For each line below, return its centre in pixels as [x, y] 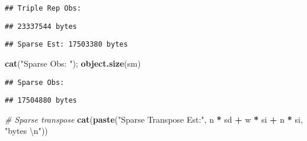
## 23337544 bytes [41, 26]
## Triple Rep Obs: [43, 8]
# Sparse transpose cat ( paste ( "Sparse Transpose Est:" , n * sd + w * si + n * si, [154, 119]
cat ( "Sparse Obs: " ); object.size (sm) [73, 63]
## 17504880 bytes [41, 101]
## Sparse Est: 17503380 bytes [66, 45]
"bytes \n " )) [26, 131]
